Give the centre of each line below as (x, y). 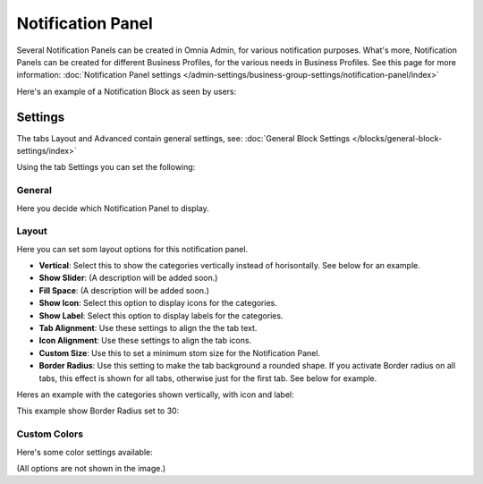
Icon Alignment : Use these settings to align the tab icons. (145, 341)
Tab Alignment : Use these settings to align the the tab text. (148, 328)
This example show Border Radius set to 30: (98, 411)
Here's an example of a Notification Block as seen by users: (127, 91)
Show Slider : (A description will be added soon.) (128, 278)
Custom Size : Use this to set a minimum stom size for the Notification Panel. (180, 352)
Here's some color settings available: (85, 452)
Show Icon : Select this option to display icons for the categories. (158, 303)
